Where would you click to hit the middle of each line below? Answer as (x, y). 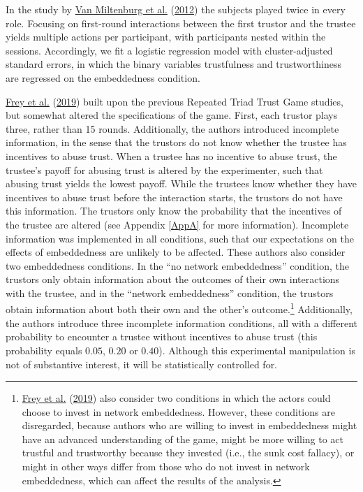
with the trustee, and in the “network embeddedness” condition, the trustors (170, 292)
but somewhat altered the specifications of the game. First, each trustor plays (172, 115)
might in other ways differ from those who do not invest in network (166, 466)
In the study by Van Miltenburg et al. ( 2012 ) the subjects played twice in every (176, 9)
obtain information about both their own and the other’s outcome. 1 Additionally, (179, 308)
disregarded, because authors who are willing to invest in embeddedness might (190, 425)
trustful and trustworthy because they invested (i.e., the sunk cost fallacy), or (188, 453)
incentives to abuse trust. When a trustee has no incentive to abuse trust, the (171, 155)
